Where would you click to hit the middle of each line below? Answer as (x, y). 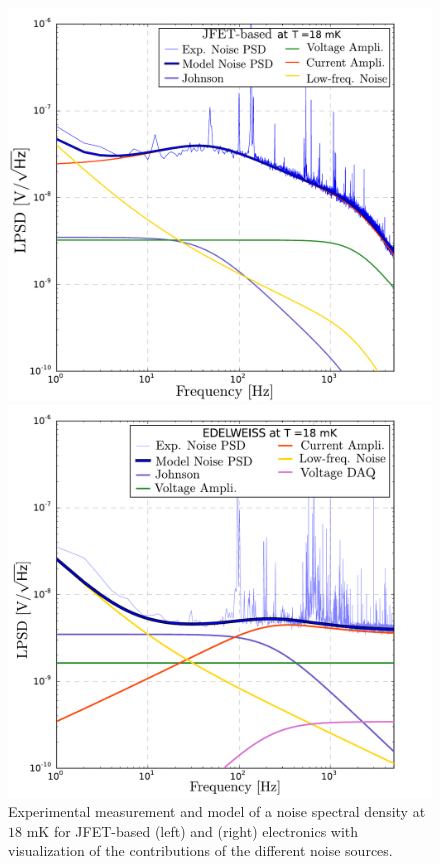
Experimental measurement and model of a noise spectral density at (217, 811)
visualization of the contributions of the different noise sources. (200, 850)
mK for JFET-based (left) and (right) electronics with (192, 830)
